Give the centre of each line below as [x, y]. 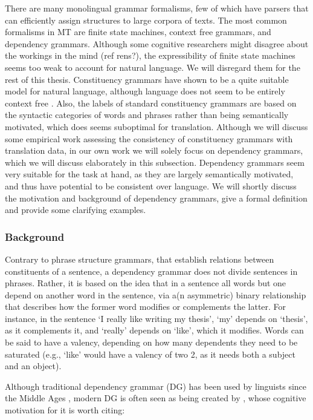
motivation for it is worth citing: [65, 410]
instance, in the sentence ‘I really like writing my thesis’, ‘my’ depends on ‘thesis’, [156, 318]
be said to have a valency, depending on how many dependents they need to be [151, 342]
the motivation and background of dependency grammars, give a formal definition [156, 198]
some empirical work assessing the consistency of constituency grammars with [149, 138]
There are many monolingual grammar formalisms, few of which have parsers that [157, 8]
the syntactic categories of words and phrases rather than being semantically [147, 115]
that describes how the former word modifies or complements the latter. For [146, 307]
